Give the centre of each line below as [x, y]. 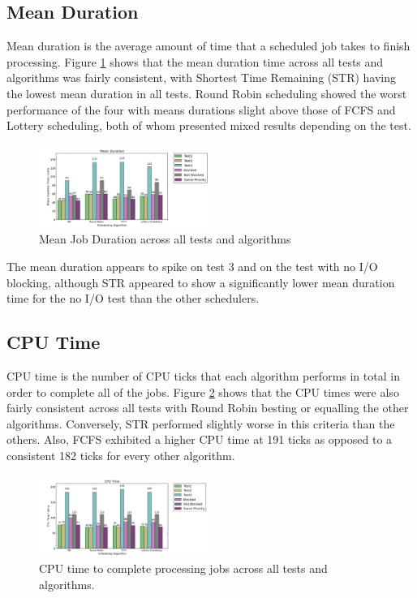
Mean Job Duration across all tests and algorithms [165, 239]
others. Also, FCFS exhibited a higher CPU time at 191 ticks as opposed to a [200, 439]
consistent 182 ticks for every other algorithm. [121, 455]
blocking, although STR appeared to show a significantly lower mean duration [201, 282]
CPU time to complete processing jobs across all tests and [183, 568]
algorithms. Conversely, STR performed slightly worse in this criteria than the [201, 423]
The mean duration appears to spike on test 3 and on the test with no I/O [192, 267]
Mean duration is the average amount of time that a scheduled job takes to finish [208, 46]
